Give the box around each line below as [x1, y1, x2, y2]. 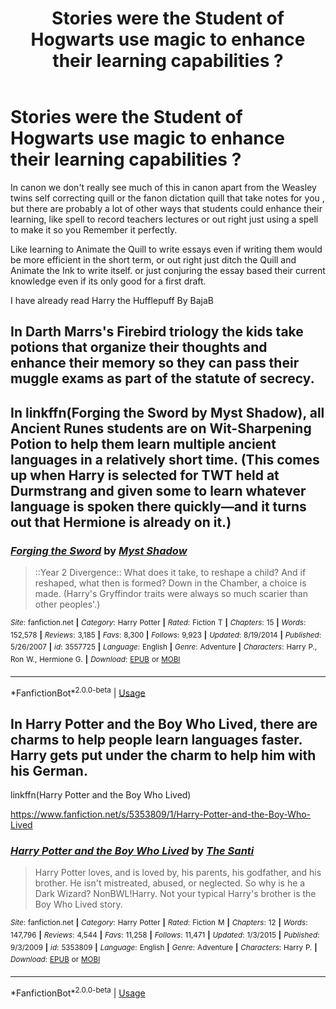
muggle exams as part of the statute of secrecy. [10, 370, 315, 387]
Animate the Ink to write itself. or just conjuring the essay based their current [10, 264, 326, 276]
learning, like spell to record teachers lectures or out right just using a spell [10, 213, 319, 225]
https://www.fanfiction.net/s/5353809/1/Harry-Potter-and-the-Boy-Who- [10, 808, 312, 821]
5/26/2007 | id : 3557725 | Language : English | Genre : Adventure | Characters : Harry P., [10, 642, 318, 652]
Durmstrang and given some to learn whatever [10, 482, 307, 499]
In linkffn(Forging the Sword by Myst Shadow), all [10, 404, 325, 421]
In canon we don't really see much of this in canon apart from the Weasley [10, 181, 317, 193]
